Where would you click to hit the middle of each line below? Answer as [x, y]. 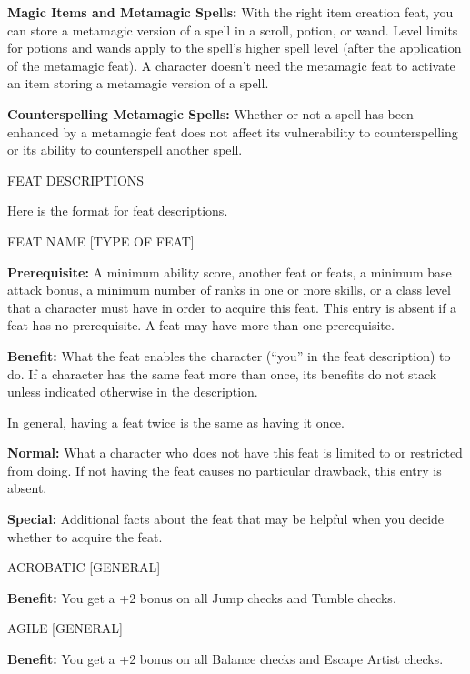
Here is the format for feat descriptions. [118, 211]
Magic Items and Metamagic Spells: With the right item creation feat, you [230, 12]
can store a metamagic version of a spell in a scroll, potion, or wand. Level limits [233, 30]
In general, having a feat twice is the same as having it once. [176, 422]
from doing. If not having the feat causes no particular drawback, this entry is [225, 470]
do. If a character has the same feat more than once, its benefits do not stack [222, 373]
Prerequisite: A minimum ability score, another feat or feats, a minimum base [230, 272]
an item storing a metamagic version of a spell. [138, 83]
